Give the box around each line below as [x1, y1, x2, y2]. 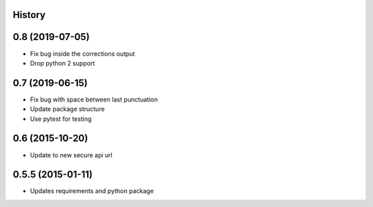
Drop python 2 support [30, 59, 95, 67]
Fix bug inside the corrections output [30, 49, 135, 58]
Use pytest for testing [30, 115, 92, 123]
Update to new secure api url [30, 150, 113, 159]
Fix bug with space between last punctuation [30, 95, 158, 103]
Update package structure [30, 105, 105, 113]
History [12, 9, 46, 21]
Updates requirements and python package [30, 187, 154, 195]
